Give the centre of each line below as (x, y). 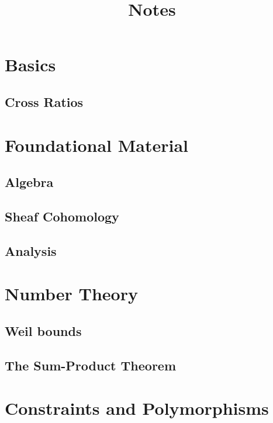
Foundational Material (97, 145)
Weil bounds (43, 330)
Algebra (29, 182)
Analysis (31, 250)
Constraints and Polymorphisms (137, 408)
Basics (30, 65)
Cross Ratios (44, 101)
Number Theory (71, 294)
